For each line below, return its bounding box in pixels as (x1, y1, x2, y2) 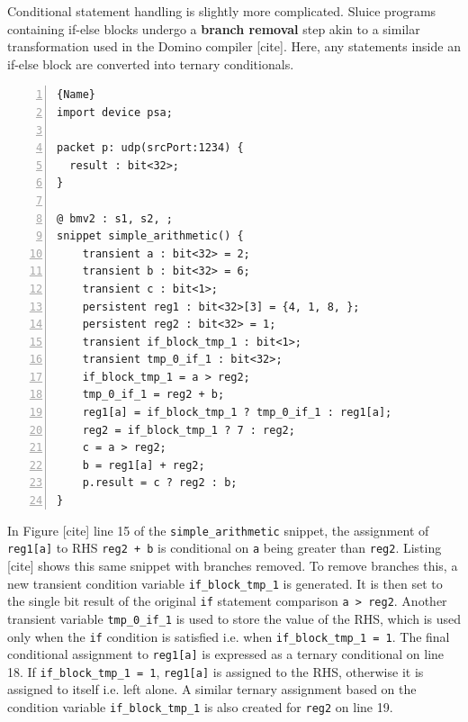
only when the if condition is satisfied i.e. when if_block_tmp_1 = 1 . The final (7, 627, 450, 645)
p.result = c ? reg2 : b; (82, 476, 238, 490)
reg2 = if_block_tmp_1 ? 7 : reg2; (82, 423, 295, 437)
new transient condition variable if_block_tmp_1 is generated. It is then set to (7, 573, 443, 592)
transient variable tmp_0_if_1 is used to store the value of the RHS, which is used (7, 609, 462, 627)
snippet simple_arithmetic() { (57, 230, 244, 243)
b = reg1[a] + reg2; (82, 458, 205, 472)
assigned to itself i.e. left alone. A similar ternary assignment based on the (7, 680, 417, 699)
